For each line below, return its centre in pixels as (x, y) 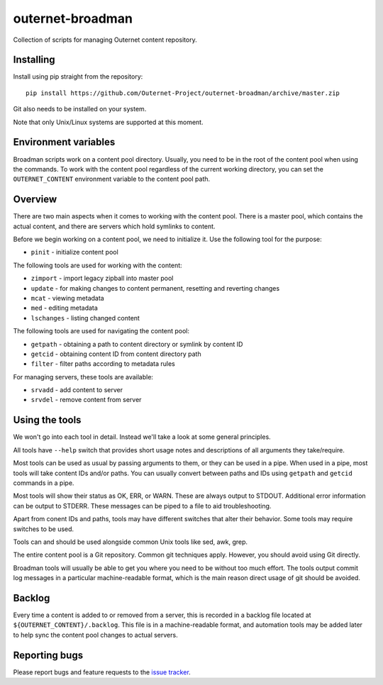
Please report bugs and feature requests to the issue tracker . (102, 672)
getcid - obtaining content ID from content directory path (116, 354)
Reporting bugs (48, 655)
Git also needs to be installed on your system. (80, 109)
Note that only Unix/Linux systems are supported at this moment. (108, 122)
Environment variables (64, 142)
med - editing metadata (65, 308)
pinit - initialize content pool (74, 252)
